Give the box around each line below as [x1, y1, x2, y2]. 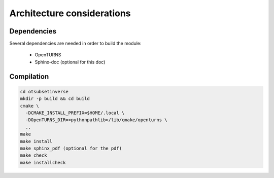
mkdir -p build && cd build [20, 96, 90, 101]
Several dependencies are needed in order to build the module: [9, 41, 142, 47]
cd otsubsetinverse [20, 89, 68, 94]
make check [20, 153, 47, 158]
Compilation [9, 72, 49, 81]
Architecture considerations [9, 8, 131, 19]
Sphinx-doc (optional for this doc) [35, 59, 106, 65]
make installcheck [20, 160, 66, 165]
